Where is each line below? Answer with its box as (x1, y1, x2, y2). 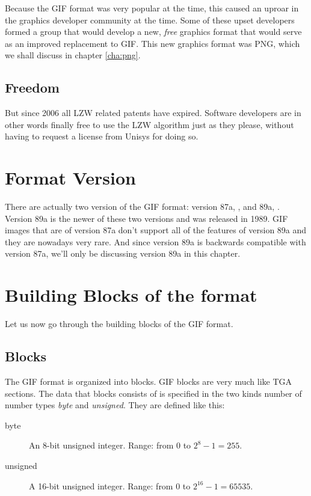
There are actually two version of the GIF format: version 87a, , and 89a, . (5, 200, 280, 213)
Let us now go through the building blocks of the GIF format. (5, 317, 233, 330)
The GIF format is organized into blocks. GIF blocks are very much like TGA (5, 375, 292, 387)
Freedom (5, 78, 60, 97)
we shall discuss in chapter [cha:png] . (5, 49, 141, 61)
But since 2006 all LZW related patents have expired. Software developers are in (5, 106, 301, 119)
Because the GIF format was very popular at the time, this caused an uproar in (5, 2, 299, 14)
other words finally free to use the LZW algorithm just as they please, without (5, 118, 294, 130)
